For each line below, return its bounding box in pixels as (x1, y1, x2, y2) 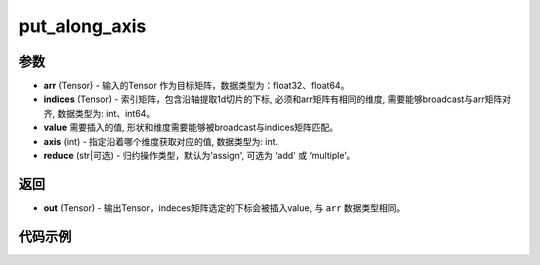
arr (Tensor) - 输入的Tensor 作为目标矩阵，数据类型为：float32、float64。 (43, 80, 350, 92)
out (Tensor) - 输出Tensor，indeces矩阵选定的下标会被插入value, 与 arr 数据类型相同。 (43, 201, 406, 214)
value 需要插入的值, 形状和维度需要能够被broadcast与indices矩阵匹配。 (43, 121, 339, 134)
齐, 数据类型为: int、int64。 (43, 107, 156, 119)
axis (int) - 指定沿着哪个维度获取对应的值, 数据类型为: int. (43, 135, 279, 147)
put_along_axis (18, 15, 147, 37)
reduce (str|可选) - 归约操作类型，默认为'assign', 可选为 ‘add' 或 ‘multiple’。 (43, 150, 356, 162)
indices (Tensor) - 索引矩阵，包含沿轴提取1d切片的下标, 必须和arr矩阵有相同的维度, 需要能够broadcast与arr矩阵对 (43, 93, 512, 105)
